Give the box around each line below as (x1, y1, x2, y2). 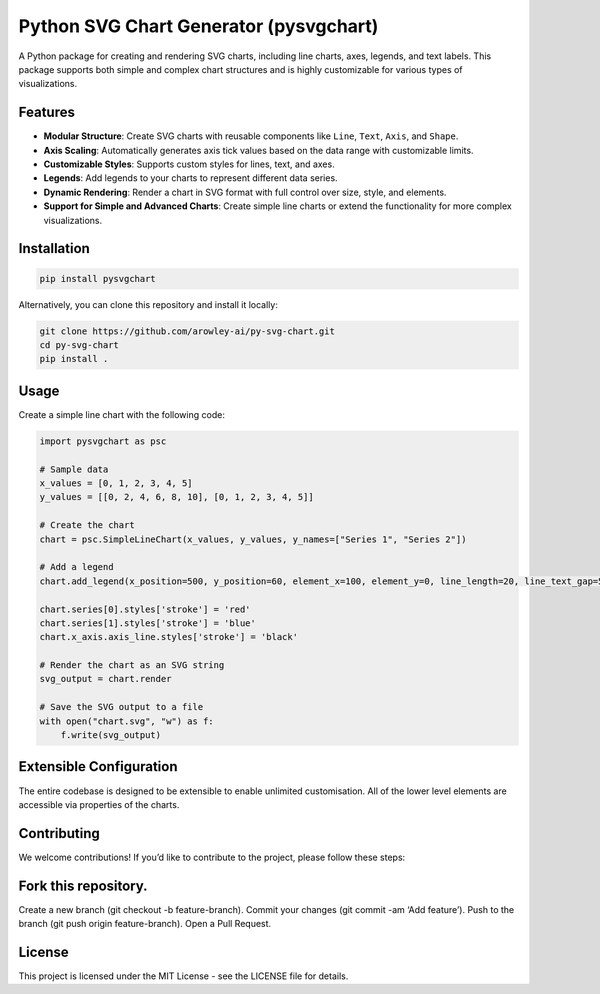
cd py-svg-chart (39, 339, 120, 350)
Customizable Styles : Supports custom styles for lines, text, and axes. (43, 158, 335, 170)
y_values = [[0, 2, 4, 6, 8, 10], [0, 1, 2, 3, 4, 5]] (39, 491, 314, 503)
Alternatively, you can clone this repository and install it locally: (18, 298, 279, 310)
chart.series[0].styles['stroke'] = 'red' (39, 603, 251, 615)
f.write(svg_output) (60, 730, 162, 741)
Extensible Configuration (18, 758, 179, 775)
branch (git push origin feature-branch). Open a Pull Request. (18, 918, 272, 930)
